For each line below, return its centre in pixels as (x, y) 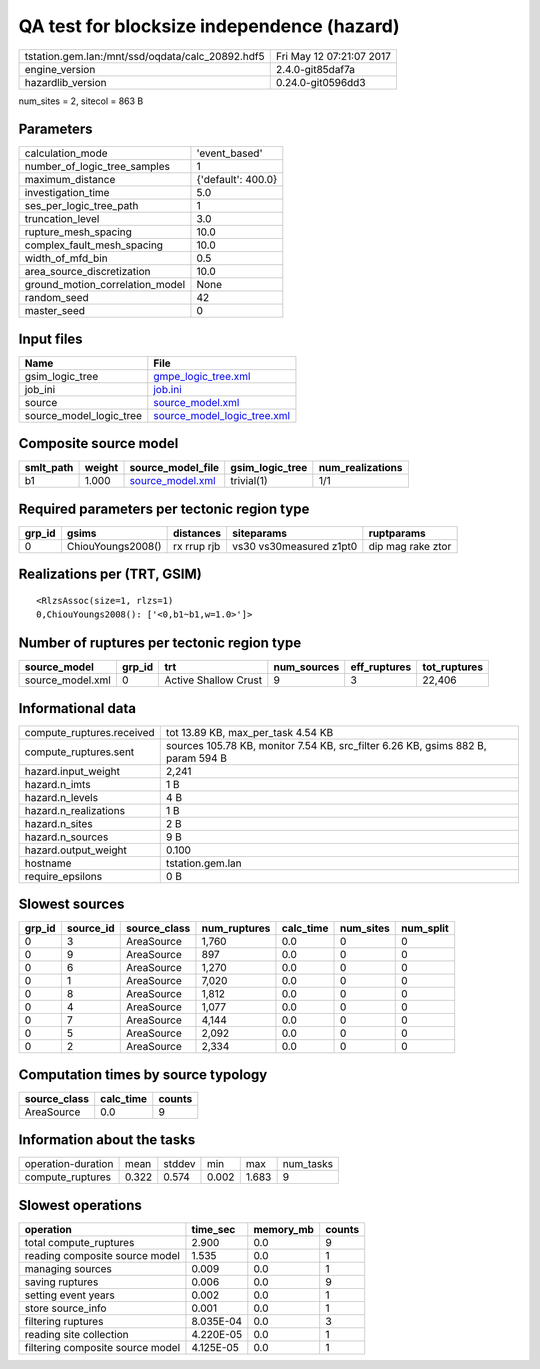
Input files (51, 338)
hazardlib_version (65, 82)
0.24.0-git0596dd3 (320, 82)
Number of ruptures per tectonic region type (160, 643)
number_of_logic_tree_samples (97, 167)
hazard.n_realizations (74, 810)
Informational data (77, 708)
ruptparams (397, 533)
